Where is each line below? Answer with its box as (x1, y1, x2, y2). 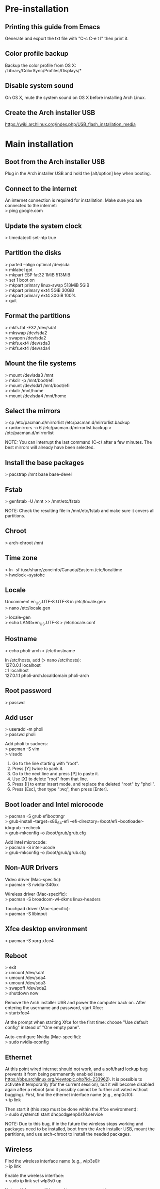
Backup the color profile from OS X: (5, 62, 76, 68)
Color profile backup (5, 49, 69, 58)
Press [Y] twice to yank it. (12, 766, 64, 771)
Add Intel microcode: (5, 839, 47, 845)
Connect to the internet (5, 184, 77, 193)
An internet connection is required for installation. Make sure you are (5, 197, 142, 203)
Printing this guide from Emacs (5, 23, 100, 31)
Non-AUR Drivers (5, 864, 59, 872)
